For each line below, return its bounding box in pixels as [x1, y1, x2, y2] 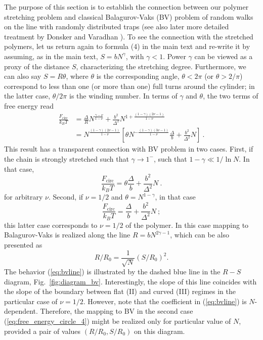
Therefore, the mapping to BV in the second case [40, 306, 193, 316]
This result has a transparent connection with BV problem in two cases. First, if [4, 143, 253, 154]
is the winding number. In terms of [69, 90, 178, 101]
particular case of [4, 296, 58, 306]
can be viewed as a [194, 51, 253, 61]
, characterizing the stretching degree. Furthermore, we [76, 61, 246, 71]
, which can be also [170, 229, 230, 240]
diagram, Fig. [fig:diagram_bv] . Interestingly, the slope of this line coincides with [4, 276, 257, 286]
